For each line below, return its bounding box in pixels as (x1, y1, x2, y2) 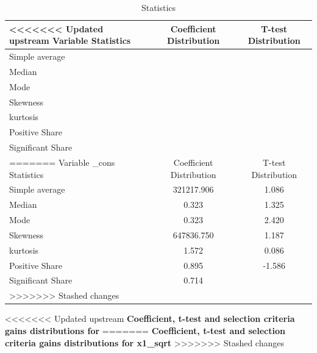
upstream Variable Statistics (9, 34, 131, 47)
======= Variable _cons (9, 155, 115, 168)
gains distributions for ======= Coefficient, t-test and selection (5, 324, 285, 337)
